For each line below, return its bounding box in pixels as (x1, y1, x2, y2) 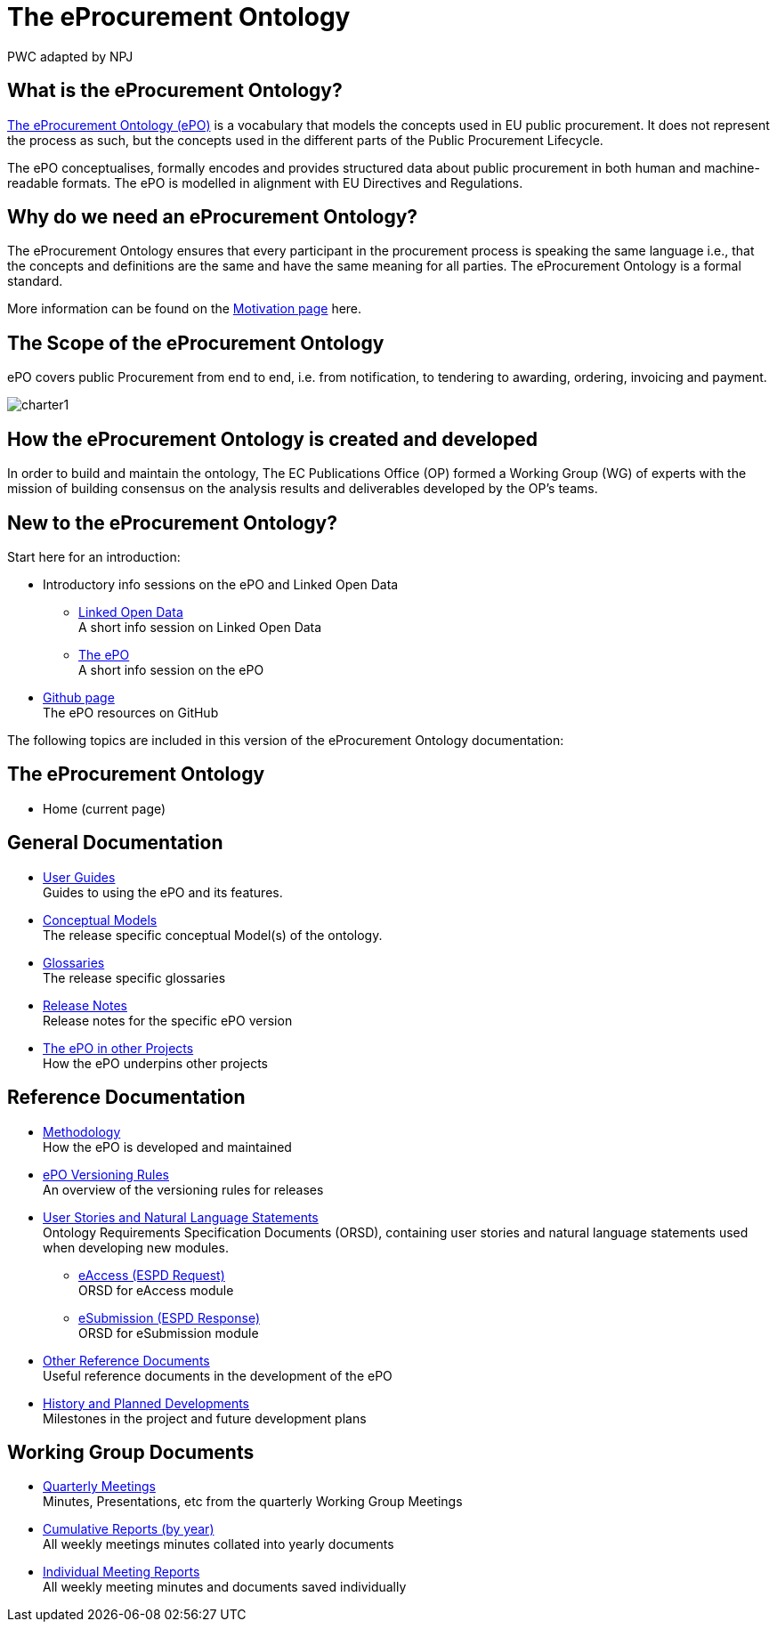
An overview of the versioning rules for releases (43, 1181, 324, 1197)
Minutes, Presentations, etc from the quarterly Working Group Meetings (43, 1494, 463, 1510)
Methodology (43, 1123, 121, 1139)
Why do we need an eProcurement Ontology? (7, 206, 418, 229)
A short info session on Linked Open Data (78, 619, 322, 635)
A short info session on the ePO (78, 661, 264, 677)
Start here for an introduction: (7, 548, 181, 564)
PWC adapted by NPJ (7, 48, 134, 64)
